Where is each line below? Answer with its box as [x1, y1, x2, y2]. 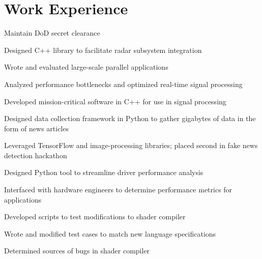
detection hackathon [4, 150, 67, 160]
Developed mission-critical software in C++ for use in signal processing [4, 96, 226, 106]
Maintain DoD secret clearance [4, 27, 100, 38]
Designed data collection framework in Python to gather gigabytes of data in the [4, 113, 256, 124]
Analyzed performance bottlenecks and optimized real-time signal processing [4, 78, 243, 89]
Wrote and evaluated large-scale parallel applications [4, 62, 168, 72]
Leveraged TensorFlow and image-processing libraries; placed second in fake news [4, 140, 258, 151]
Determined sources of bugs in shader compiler [4, 245, 150, 256]
